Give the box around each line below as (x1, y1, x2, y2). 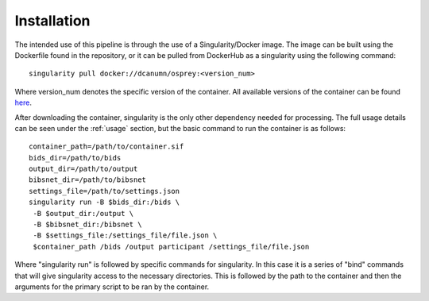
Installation (14, 12, 91, 29)
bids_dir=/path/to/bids (29, 153, 122, 162)
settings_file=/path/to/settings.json (29, 187, 180, 195)
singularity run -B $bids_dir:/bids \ (29, 198, 180, 206)
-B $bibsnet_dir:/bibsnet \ (33, 220, 142, 230)
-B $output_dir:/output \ (33, 209, 134, 218)
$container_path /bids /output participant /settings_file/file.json (33, 242, 310, 251)
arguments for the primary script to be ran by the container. (14, 282, 210, 291)
